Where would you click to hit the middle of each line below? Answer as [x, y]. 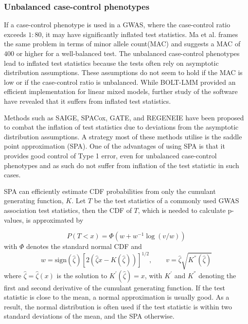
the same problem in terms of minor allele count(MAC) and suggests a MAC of [122, 44]
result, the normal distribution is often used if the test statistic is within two [118, 306]
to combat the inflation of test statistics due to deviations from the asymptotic [121, 127]
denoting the [217, 275]
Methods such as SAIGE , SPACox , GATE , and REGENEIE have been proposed [124, 117]
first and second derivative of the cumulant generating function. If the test [115, 287]
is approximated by [55, 219]
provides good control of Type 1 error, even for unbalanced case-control [110, 155]
